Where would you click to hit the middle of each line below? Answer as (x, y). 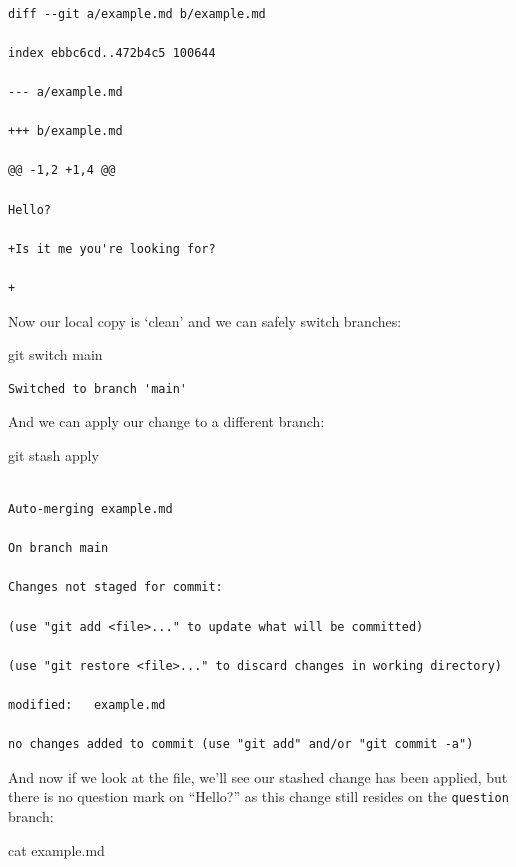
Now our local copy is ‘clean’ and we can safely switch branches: (205, 320)
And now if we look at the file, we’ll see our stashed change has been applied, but (258, 776)
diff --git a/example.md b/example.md (137, 13)
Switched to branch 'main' (97, 388)
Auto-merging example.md (90, 509)
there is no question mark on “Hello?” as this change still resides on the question (258, 796)
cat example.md (56, 849)
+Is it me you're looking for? (112, 248)
